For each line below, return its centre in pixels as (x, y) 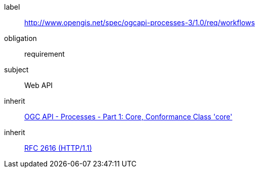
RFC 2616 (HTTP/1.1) (58, 148)
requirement (45, 54)
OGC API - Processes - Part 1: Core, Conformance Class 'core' (128, 117)
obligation (20, 38)
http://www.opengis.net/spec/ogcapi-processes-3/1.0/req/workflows (140, 23)
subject (16, 70)
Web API (39, 85)
